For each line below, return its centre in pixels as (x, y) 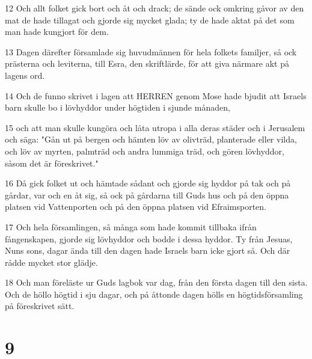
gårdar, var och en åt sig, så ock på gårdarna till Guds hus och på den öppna (147, 195)
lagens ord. (25, 75)
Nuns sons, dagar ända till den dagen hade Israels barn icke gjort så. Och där (148, 250)
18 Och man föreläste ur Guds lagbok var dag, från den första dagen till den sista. (156, 282)
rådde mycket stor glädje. (51, 262)
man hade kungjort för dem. (57, 32)
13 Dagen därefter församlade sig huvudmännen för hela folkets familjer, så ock (151, 51)
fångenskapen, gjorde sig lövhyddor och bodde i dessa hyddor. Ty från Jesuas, (149, 238)
